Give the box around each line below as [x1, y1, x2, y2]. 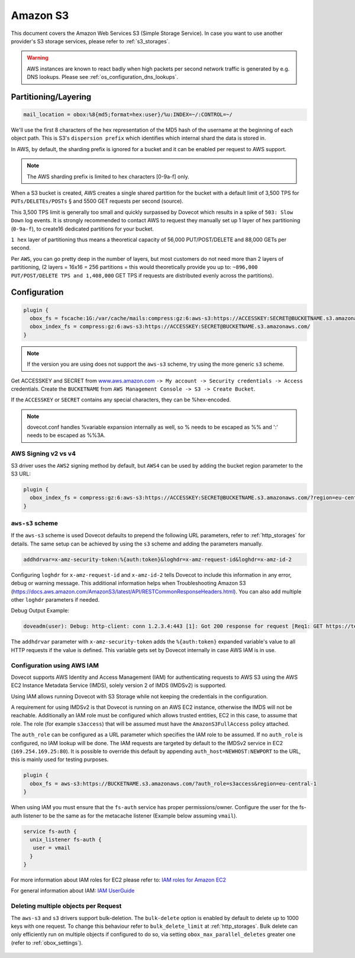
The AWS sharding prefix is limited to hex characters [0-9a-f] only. [27, 173, 189, 180]
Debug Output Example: [11, 607, 69, 614]
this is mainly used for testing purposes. [11, 756, 109, 763]
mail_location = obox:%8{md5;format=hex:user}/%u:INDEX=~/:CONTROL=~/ [23, 111, 233, 118]
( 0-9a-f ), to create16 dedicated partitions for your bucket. [11, 225, 154, 232]
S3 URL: [11, 470, 31, 477]
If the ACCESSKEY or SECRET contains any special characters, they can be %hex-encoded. [11, 396, 231, 403]
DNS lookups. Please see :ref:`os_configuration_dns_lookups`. [27, 74, 179, 81]
